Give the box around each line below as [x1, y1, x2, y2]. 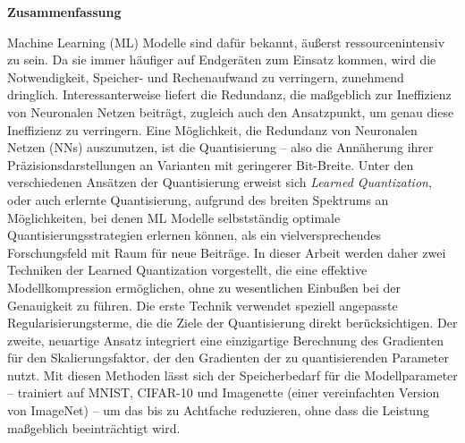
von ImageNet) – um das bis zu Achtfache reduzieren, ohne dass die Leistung [7, 401, 429, 420]
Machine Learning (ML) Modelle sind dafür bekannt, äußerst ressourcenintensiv [7, 32, 445, 51]
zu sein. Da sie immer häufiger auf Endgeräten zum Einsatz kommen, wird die [7, 50, 436, 69]
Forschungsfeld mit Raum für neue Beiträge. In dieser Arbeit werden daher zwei [7, 243, 446, 261]
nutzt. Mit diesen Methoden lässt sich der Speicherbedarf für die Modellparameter [7, 365, 458, 384]
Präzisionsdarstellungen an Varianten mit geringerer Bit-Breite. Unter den [7, 155, 414, 174]
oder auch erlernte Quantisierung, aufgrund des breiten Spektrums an [7, 190, 389, 209]
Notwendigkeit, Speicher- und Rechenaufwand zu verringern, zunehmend [7, 67, 404, 86]
